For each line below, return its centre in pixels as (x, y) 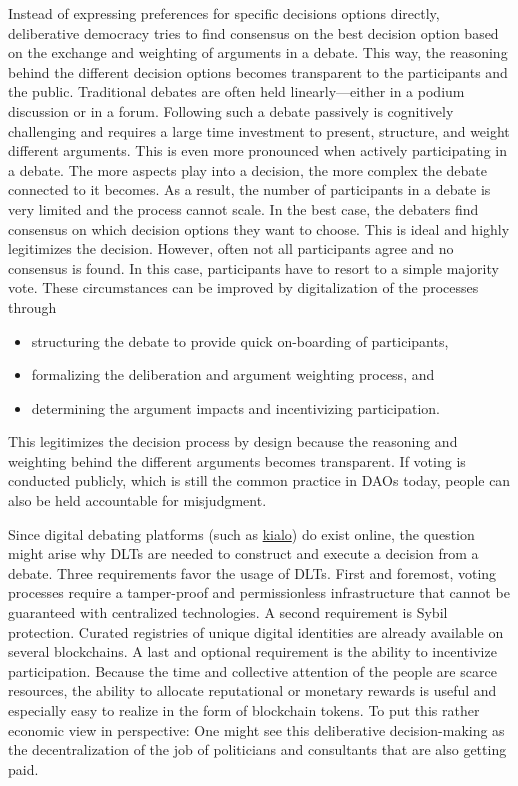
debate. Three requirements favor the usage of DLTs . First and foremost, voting (252, 572)
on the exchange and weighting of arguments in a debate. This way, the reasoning (258, 52)
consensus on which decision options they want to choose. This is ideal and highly (259, 228)
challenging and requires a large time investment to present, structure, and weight (259, 130)
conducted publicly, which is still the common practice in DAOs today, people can (259, 480)
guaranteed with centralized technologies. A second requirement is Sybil (228, 612)
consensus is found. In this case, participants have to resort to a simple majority (253, 267)
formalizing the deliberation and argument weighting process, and (233, 374)
